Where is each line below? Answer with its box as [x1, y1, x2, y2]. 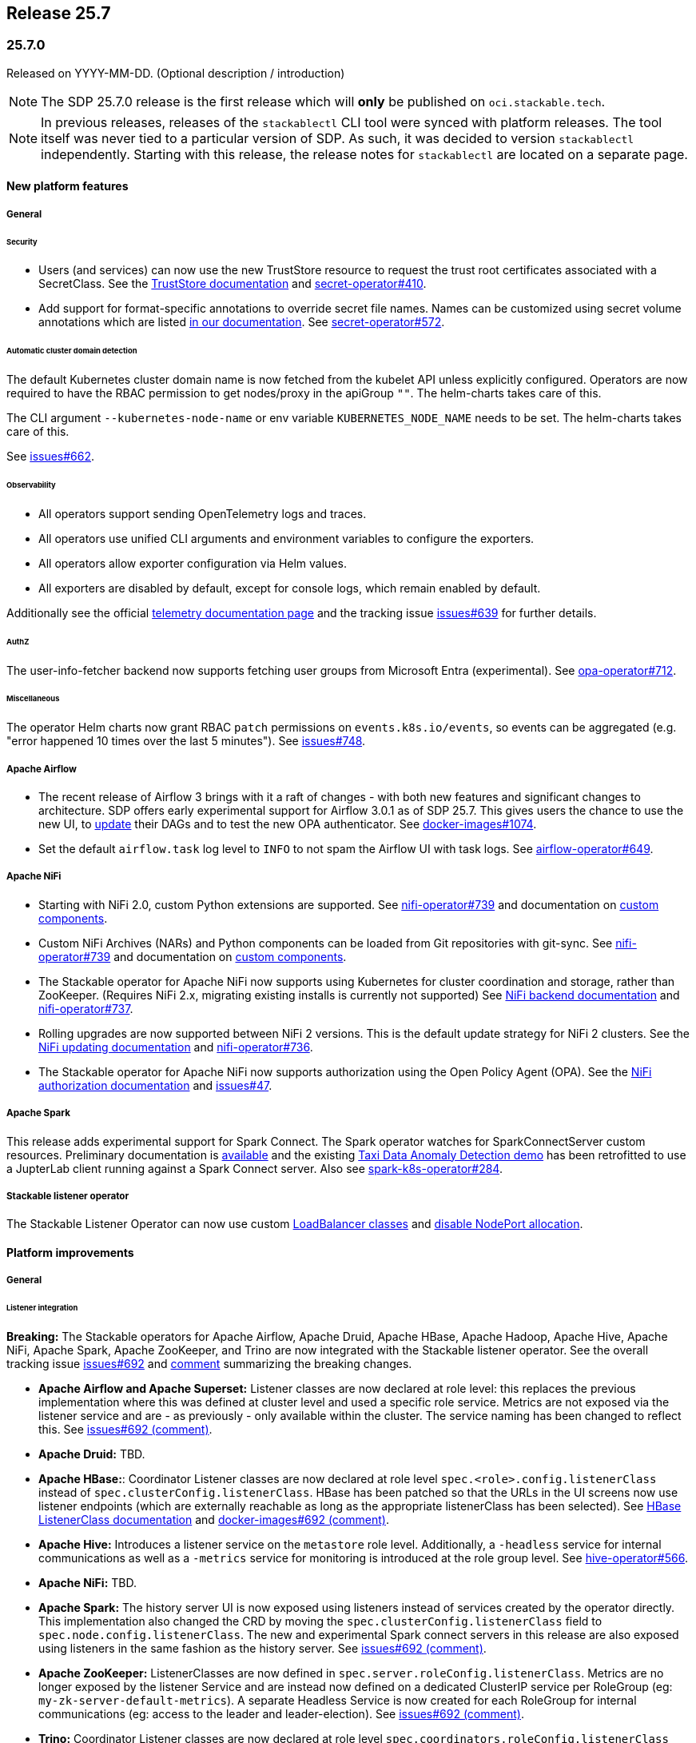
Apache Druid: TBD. [38, 1447, 145, 1462]
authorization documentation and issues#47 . [38, 1078, 272, 1092]
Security [6, 237, 38, 246]
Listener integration [6, 1303, 78, 1313]
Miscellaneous [6, 694, 60, 704]
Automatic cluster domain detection [6, 346, 137, 356]
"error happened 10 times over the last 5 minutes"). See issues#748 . [6, 734, 366, 748]
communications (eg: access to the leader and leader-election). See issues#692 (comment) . [38, 1707, 524, 1721]
